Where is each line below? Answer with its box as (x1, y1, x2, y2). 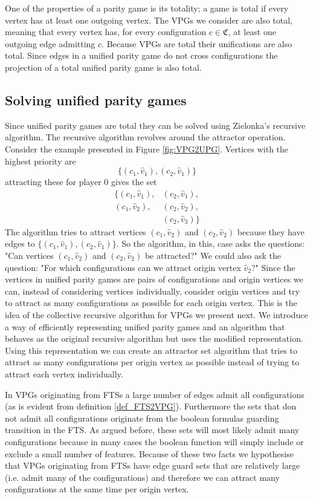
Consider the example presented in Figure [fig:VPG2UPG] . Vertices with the (5, 142, 289, 155)
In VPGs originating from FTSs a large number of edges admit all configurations (5, 388, 305, 400)
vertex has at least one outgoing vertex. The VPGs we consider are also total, (5, 13, 292, 26)
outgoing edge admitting (5, 37, 95, 50)
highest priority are (5, 154, 76, 167)
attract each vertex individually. (5, 367, 123, 380)
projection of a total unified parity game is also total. (5, 60, 202, 73)
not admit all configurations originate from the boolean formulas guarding (5, 411, 279, 424)
